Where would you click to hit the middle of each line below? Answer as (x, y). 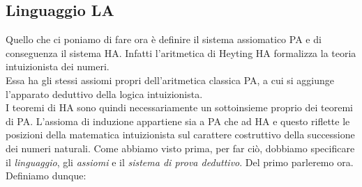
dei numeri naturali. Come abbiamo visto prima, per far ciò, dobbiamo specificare (180, 148)
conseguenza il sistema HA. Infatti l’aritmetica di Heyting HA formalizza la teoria (181, 52)
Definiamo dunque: (46, 176)
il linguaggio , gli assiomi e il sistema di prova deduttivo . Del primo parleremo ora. (180, 162)
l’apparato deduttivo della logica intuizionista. (104, 93)
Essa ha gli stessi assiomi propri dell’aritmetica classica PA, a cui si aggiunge (170, 80)
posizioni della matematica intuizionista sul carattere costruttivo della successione (180, 135)
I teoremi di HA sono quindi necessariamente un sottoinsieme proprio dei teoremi (179, 107)
